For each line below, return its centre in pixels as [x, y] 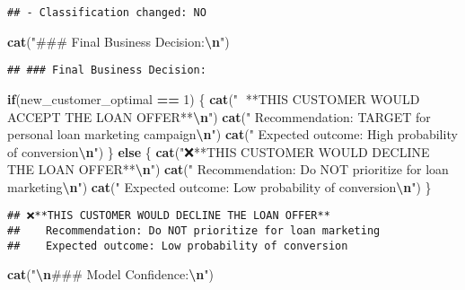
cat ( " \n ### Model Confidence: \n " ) [110, 274]
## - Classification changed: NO [107, 13]
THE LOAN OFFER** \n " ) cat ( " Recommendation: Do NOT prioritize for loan [228, 169]
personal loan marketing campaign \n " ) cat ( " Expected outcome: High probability [232, 134]
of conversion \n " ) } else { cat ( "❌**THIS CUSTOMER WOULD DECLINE [219, 151]
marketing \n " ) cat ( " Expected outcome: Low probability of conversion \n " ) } [219, 186]
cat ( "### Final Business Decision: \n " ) [118, 41]
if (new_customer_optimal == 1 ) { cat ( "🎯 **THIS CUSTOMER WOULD [214, 98]
